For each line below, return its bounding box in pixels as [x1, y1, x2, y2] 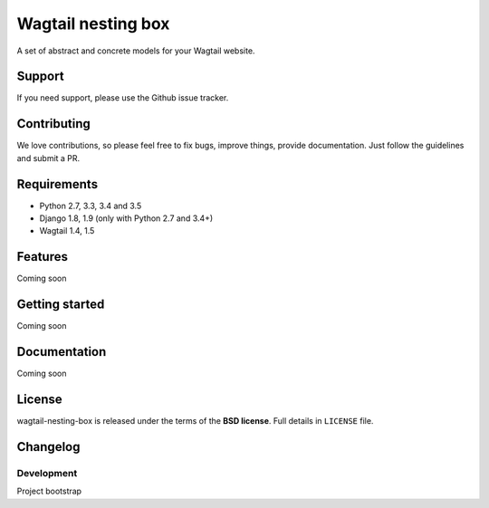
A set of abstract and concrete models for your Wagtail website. [16, 45, 255, 56]
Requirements [16, 177, 99, 192]
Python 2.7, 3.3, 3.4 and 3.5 [39, 200, 142, 211]
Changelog [16, 439, 81, 455]
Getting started [16, 297, 105, 312]
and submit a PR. [16, 152, 81, 163]
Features [16, 249, 68, 264]
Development [16, 466, 78, 479]
